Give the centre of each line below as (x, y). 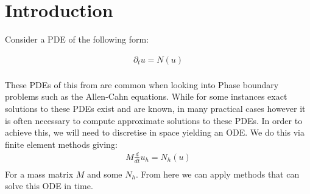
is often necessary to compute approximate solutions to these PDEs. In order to (154, 120)
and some (104, 174)
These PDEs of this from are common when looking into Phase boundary (142, 84)
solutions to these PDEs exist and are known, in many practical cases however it (155, 108)
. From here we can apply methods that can (217, 174)
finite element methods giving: (61, 144)
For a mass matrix (39, 174)
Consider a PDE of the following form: (77, 39)
